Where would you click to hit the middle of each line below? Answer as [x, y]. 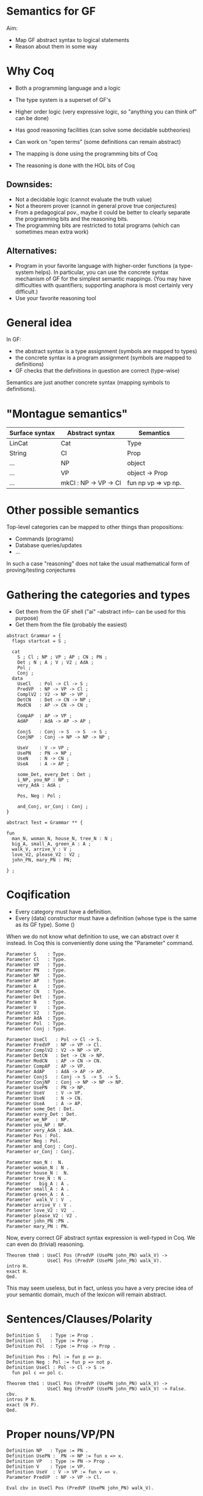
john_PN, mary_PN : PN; [42, 860]
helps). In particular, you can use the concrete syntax [102, 272]
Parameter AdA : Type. [37, 1018]
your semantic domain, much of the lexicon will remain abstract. [87, 1295]
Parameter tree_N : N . [37, 1179]
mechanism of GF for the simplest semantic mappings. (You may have [103, 278]
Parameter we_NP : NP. [38, 1120]
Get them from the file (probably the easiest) [71, 625]
